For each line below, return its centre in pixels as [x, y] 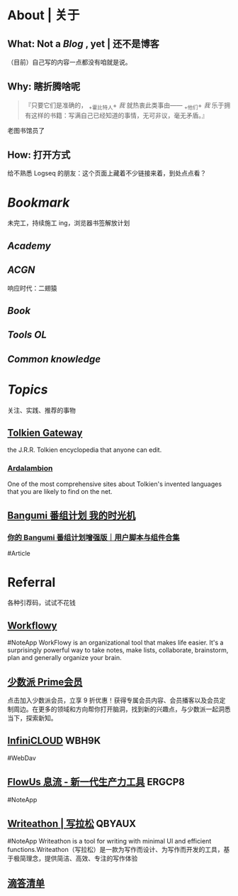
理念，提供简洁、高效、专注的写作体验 [82, 858]
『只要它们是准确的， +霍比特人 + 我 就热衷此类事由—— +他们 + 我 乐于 [124, 106]
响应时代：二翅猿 [32, 288]
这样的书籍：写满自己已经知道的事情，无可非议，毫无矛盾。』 [119, 115]
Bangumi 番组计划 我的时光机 [72, 516]
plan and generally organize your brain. [64, 658]
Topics [28, 389]
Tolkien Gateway [45, 433]
